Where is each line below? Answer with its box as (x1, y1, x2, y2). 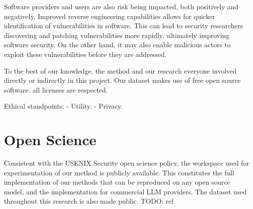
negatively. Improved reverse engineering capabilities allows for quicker (4, 11, 215, 21)
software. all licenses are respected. (4, 84, 108, 95)
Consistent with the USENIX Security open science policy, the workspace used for (4, 158, 250, 168)
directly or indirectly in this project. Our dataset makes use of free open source (4, 75, 241, 85)
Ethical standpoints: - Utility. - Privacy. (4, 101, 123, 111)
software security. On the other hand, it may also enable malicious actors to (4, 39, 231, 50)
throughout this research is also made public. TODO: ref (4, 196, 174, 206)
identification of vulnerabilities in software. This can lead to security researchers (4, 20, 243, 31)
